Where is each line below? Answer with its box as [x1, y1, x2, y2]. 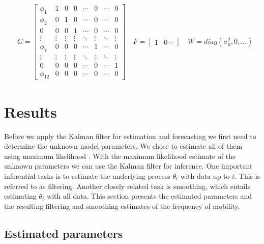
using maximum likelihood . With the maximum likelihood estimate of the [4, 150, 236, 161]
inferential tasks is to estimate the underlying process [4, 170, 170, 181]
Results [4, 101, 57, 122]
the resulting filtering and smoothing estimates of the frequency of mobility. [4, 200, 240, 211]
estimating [4, 191, 37, 201]
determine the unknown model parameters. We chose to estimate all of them [4, 141, 243, 151]
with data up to [181, 170, 230, 181]
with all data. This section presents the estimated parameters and [47, 191, 252, 201]
